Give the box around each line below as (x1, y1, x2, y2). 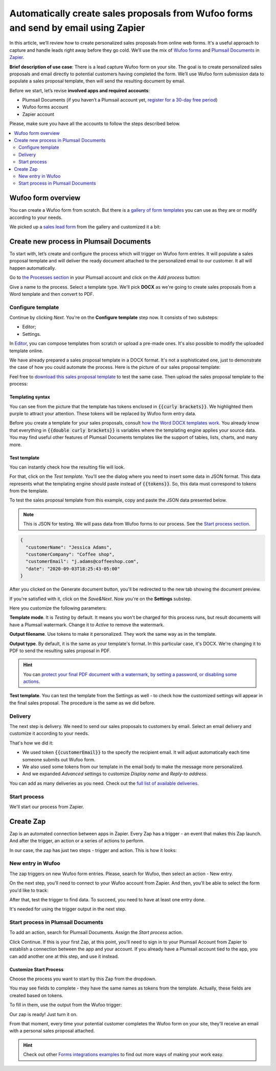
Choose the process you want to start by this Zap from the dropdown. (9, 976, 157, 982)
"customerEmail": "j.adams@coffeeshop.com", (26, 559, 139, 564)
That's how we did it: (9, 740, 54, 746)
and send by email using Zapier (9, 22, 145, 33)
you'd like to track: (9, 887, 49, 893)
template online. (9, 348, 43, 354)
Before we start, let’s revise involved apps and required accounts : (9, 87, 150, 93)
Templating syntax (9, 394, 51, 400)
